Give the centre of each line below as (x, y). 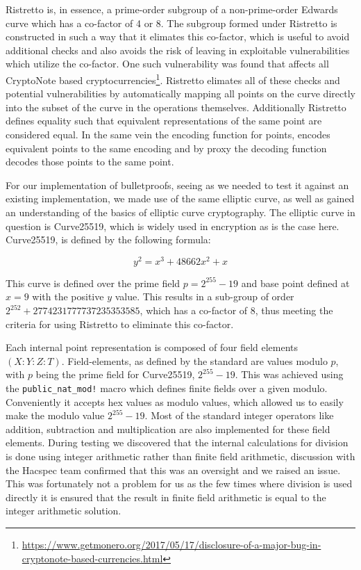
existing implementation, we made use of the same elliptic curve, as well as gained (180, 198)
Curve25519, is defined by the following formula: (108, 239)
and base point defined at (295, 283)
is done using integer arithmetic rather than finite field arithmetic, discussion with (180, 456)
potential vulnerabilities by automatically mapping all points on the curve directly (180, 93)
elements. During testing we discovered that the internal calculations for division (177, 442)
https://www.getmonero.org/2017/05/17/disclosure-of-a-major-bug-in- (171, 544)
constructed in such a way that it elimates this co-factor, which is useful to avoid (178, 36)
